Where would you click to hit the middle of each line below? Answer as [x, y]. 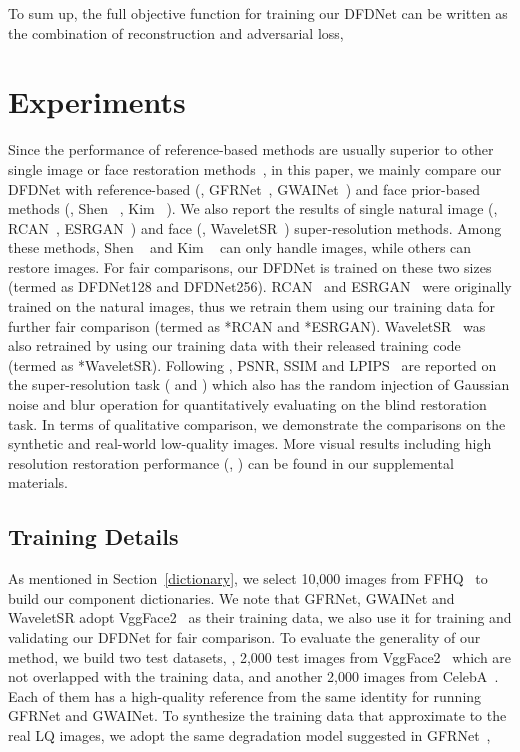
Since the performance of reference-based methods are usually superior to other [251, 149]
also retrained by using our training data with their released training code [234, 345]
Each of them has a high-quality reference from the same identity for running [245, 695]
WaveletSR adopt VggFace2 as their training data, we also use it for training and [260, 617]
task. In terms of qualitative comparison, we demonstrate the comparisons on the [257, 423]
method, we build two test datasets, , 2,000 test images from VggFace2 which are [260, 656]
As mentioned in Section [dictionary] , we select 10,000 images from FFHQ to [248, 578]
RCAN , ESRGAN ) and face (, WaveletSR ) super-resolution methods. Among [255, 227]
